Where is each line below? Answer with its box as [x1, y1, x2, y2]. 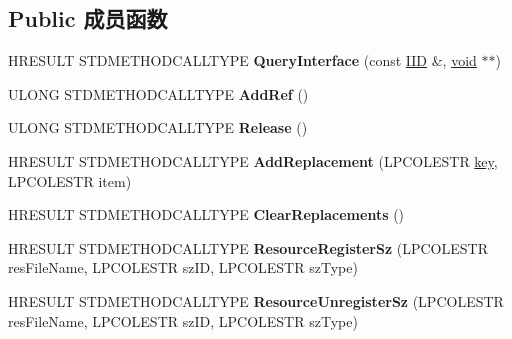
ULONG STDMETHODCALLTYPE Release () [8, 117, 308, 138]
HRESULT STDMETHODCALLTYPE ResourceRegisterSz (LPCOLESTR [8, 237, 488, 258]
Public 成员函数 [8, 3, 168, 34]
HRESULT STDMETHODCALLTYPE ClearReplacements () [8, 204, 405, 225]
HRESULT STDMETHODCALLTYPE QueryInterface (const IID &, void [8, 50, 477, 71]
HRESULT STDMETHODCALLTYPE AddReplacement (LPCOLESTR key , [8, 150, 498, 171]
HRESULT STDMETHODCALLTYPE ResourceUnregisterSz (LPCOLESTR [8, 290, 504, 311]
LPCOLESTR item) [8, 170, 132, 191]
